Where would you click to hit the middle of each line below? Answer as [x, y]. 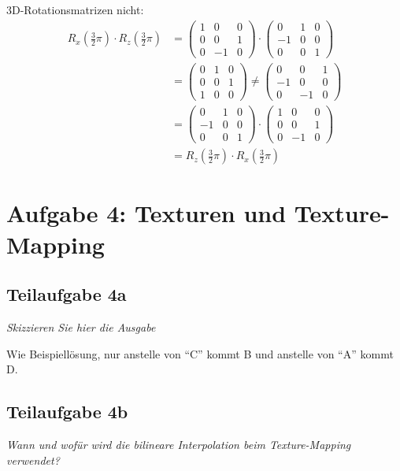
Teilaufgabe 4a [67, 294]
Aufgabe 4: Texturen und [146, 213]
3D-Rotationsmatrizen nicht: [75, 9]
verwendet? [33, 460]
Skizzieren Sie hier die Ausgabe [81, 326]
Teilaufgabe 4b [67, 412]
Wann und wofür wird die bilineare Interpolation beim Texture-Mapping [179, 444]
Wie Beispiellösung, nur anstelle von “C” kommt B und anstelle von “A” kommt [200, 353]
